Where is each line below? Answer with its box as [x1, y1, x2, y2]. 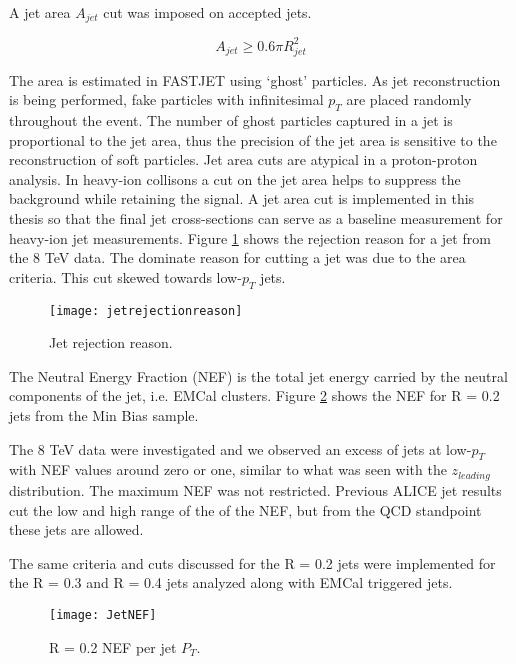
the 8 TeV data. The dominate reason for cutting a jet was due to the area [9, 247, 466, 268]
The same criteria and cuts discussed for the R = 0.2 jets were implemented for [9, 552, 496, 573]
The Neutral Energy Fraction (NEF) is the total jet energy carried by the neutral [9, 365, 508, 386]
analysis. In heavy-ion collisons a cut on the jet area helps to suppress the [9, 168, 461, 189]
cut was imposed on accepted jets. [103, 2, 312, 22]
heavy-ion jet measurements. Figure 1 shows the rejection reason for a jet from [9, 227, 491, 248]
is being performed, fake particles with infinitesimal [9, 89, 324, 110]
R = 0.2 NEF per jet [49, 636, 177, 657]
